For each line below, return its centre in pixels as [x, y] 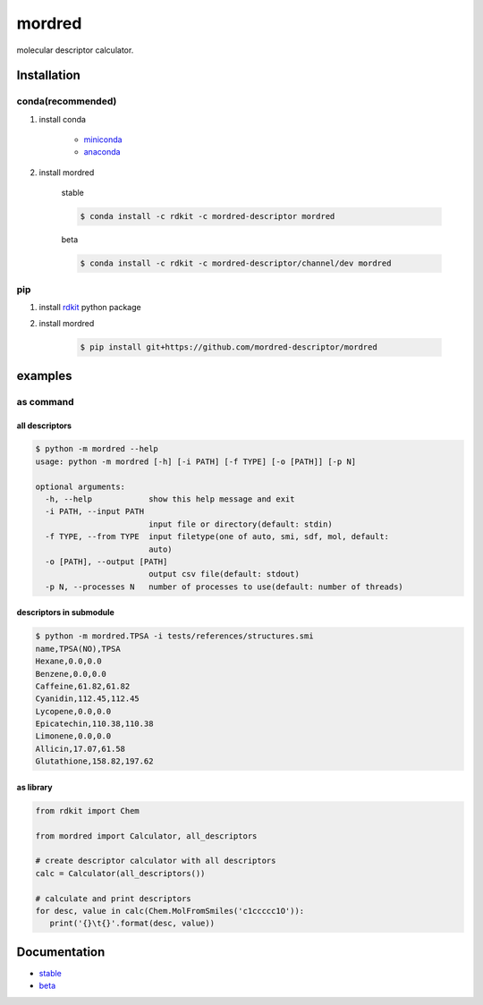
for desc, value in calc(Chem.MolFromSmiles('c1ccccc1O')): [170, 911]
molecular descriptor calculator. [75, 50]
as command [46, 401]
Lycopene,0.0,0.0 [73, 711]
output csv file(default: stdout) [224, 574]
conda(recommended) [67, 101]
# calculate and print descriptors [113, 898]
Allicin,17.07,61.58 [80, 748]
